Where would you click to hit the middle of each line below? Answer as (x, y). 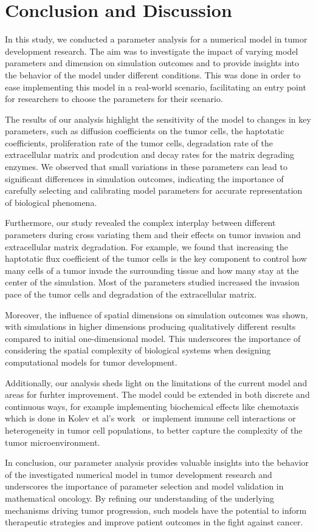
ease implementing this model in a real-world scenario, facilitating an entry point (156, 87)
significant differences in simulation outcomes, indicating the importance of (144, 178)
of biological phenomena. (51, 202)
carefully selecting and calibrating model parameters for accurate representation (154, 190)
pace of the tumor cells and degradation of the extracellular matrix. (131, 294)
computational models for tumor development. (91, 362)
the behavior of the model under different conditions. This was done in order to (153, 74)
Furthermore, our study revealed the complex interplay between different (140, 223)
